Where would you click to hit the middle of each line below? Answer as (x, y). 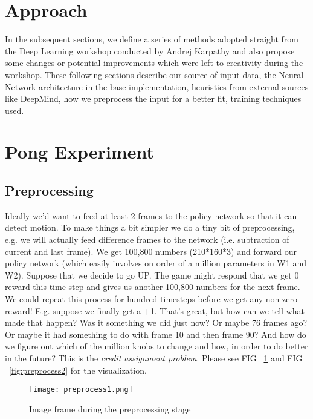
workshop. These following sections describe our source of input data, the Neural (154, 74)
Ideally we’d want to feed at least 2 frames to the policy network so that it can (151, 215)
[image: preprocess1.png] (81, 390)
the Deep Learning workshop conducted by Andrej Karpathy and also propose (150, 51)
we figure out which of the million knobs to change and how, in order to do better (156, 346)
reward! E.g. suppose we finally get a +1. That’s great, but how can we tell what (155, 310)
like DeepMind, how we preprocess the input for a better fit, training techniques (153, 98)
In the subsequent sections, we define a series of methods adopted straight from (152, 39)
